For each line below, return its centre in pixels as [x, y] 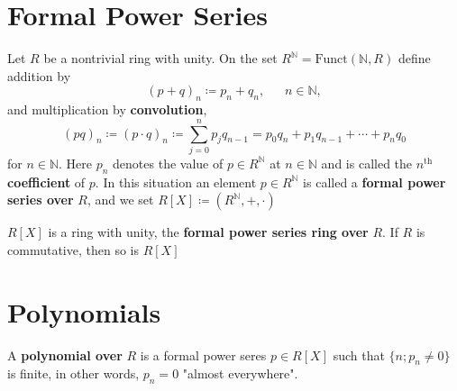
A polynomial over [65, 355]
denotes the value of [168, 163]
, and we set [120, 200]
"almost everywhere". [240, 373]
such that [359, 355]
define [414, 58]
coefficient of [46, 182]
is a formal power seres [203, 355]
